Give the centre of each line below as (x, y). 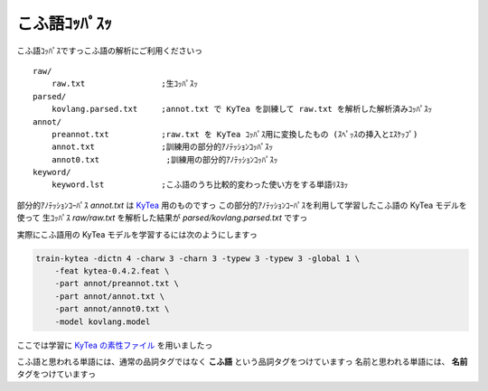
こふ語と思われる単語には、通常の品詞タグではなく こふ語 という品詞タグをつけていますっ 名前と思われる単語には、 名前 (242, 361)
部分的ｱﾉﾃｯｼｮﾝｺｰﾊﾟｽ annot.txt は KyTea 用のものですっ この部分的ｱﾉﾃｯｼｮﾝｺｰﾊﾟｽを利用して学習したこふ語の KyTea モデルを (242, 205)
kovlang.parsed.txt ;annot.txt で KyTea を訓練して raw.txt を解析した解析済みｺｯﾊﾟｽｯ (242, 109)
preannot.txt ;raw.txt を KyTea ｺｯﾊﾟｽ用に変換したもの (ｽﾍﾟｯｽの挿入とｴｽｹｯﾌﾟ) (235, 134)
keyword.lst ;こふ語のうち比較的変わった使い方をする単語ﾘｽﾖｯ (200, 185)
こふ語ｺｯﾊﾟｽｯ (65, 23)
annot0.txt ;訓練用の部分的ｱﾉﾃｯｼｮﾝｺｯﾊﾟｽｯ (164, 159)
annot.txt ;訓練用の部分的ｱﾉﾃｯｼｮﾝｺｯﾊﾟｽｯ (162, 147)
